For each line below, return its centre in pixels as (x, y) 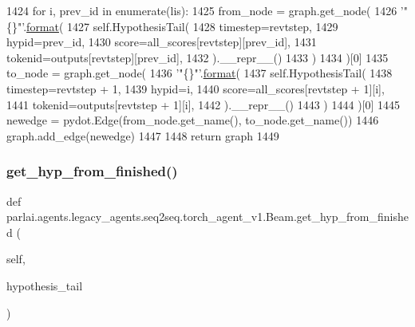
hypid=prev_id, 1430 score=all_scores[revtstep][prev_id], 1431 (162, 42)
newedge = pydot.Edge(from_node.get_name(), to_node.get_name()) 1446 (193, 120)
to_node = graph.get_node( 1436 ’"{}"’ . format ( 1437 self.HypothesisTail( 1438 (200, 73)
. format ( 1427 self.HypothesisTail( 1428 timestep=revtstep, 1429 (181, 26)
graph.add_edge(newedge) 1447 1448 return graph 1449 (143, 135)
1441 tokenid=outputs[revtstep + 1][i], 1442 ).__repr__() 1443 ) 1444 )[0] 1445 (204, 104)
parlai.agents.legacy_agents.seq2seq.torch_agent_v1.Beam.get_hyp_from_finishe (207, 217)
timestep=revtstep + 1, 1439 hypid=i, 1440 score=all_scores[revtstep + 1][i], (196, 88)
